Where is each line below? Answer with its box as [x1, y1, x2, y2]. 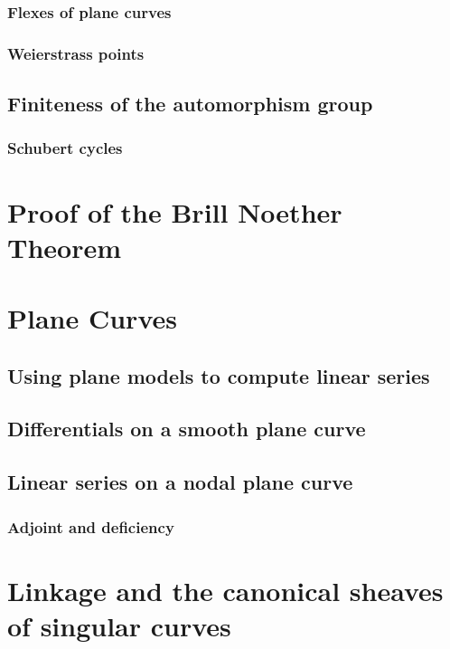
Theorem [7, 228, 122, 265]
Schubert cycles [7, 137, 123, 159]
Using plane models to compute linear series [7, 361, 430, 389]
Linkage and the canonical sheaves [7, 571, 444, 608]
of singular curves [7, 606, 231, 644]
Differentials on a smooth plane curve [7, 415, 366, 443]
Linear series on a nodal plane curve [7, 468, 353, 496]
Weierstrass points [7, 42, 145, 64]
